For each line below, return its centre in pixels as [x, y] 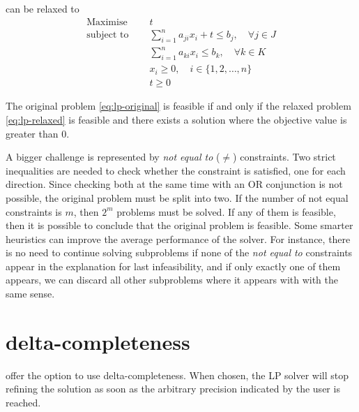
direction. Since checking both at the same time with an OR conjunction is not [174, 184]
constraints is [34, 211]
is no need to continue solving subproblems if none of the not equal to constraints [179, 252]
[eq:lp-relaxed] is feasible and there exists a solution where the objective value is [176, 119]
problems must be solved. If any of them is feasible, [226, 211]
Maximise [107, 22]
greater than [32, 133]
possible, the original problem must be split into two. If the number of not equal [177, 197]
